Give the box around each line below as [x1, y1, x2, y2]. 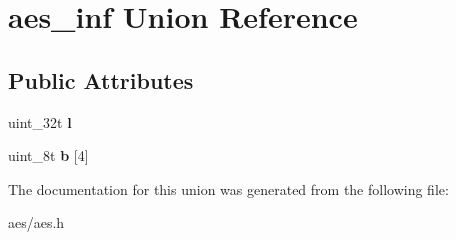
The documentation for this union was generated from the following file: [8, 178, 449, 199]
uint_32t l [8, 111, 72, 132]
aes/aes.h [8, 212, 65, 233]
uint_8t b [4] [8, 145, 89, 166]
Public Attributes [8, 64, 194, 95]
